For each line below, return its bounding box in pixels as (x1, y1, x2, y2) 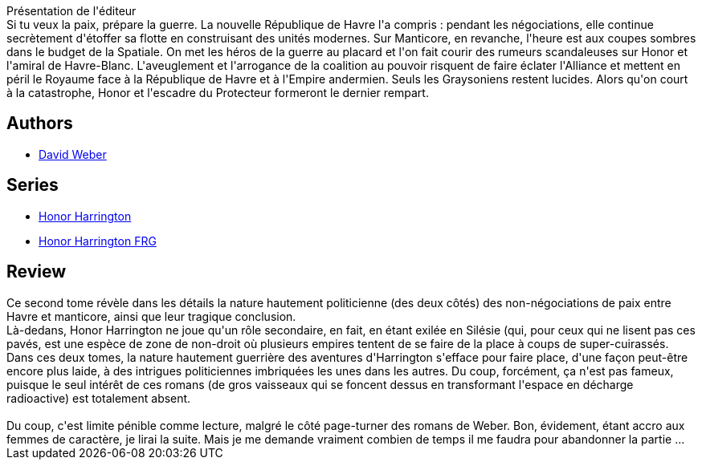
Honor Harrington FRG (39, 233, 157, 248)
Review (6, 261, 67, 282)
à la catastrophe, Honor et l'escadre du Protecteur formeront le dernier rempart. (6, 86, 429, 99)
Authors (6, 113, 73, 134)
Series (6, 175, 59, 196)
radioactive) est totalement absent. (6, 391, 191, 405)
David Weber (39, 147, 107, 161)
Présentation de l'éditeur (6, 4, 137, 18)
